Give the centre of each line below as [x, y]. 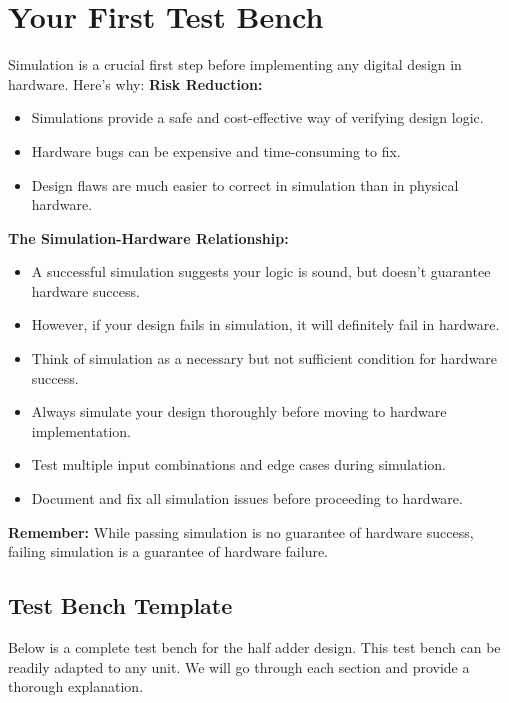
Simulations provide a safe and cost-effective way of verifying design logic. [257, 117]
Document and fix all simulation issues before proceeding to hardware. [247, 498]
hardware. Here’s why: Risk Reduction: [135, 83]
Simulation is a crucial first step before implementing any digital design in [235, 64]
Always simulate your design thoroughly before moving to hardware [239, 411]
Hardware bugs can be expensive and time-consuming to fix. [216, 150]
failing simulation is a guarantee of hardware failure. [168, 551]
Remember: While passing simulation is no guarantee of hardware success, [241, 531]
